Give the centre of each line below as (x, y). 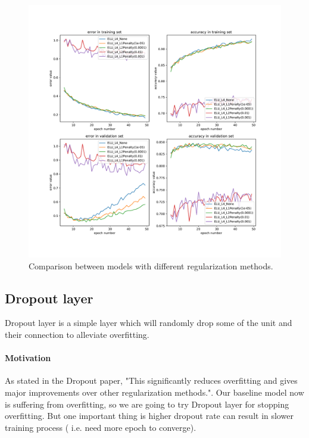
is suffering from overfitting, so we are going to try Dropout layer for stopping (147, 404)
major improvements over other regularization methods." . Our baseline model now (154, 392)
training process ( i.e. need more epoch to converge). (101, 427)
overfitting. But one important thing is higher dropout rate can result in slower (149, 416)
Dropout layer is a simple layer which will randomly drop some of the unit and (149, 323)
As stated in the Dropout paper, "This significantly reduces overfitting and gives (151, 380)
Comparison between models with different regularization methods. (151, 265)
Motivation (28, 358)
